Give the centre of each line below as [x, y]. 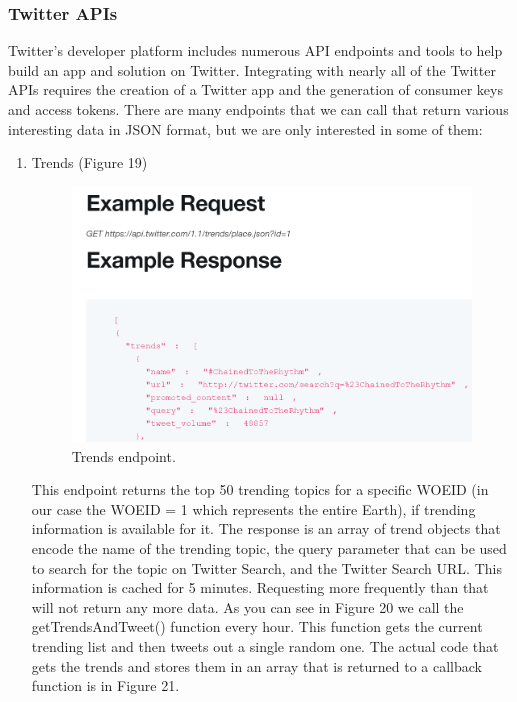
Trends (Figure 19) [89, 162]
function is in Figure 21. [105, 685]
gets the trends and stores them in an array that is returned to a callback [256, 665]
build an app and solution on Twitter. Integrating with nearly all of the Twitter [252, 69]
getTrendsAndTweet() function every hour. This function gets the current [257, 626]
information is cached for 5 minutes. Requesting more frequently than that [260, 587]
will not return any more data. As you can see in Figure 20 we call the [247, 606]
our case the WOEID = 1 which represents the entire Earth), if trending [253, 508]
